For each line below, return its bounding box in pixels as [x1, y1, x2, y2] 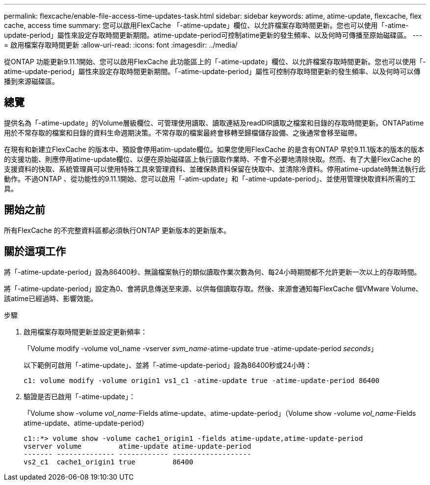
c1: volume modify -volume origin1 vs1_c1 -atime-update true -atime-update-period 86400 [24, 376, 379, 384]
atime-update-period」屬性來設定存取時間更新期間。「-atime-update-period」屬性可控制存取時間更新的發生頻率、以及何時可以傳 [4, 67, 421, 76]
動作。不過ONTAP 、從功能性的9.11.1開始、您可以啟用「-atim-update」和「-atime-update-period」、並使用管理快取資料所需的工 [4, 174, 416, 183]
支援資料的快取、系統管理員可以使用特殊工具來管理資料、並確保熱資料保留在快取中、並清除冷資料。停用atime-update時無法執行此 [4, 164, 426, 173]
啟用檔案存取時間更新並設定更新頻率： [24, 327, 147, 336]
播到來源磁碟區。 [4, 77, 59, 85]
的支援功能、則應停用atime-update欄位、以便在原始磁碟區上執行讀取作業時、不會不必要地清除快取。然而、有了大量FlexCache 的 [4, 154, 421, 163]
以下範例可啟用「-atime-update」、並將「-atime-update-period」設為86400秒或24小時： [24, 360, 312, 369]
